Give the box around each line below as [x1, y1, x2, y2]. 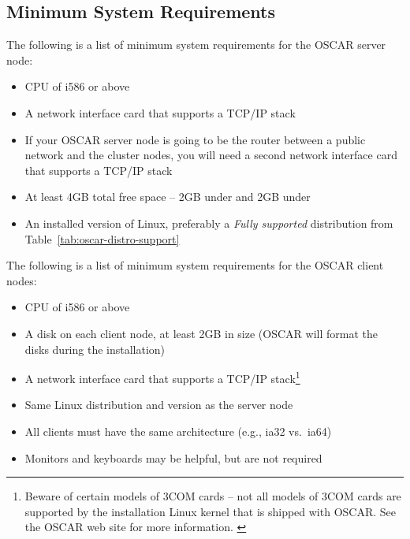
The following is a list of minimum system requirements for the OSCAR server [6, 36, 386, 53]
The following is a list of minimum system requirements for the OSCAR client [6, 257, 384, 273]
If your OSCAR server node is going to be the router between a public [24, 131, 366, 147]
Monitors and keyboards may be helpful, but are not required [24, 449, 322, 466]
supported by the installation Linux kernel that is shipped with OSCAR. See [24, 503, 397, 519]
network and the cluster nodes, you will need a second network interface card [24, 147, 397, 163]
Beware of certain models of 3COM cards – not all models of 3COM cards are [24, 488, 401, 504]
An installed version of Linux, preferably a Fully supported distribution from [24, 214, 393, 231]
